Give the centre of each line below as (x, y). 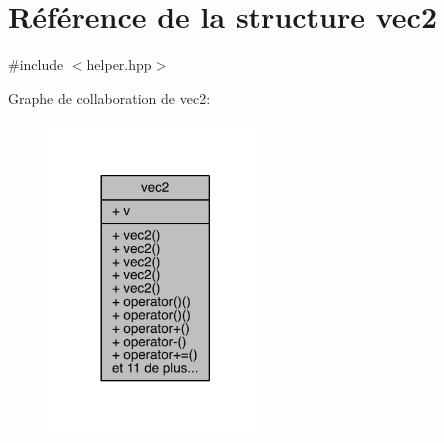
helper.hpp (119, 64)
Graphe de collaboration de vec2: (109, 97)
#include (36, 64)
